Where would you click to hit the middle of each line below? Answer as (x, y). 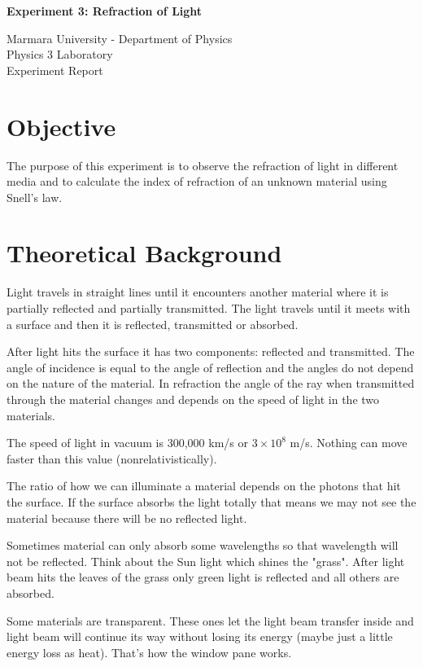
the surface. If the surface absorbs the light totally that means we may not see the (211, 501)
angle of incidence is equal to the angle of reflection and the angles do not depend (210, 367)
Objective (61, 126)
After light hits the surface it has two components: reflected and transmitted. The (211, 351)
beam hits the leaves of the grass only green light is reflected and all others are (203, 577)
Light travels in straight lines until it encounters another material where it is (198, 292)
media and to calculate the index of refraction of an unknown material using (197, 181)
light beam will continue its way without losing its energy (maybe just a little (200, 636)
